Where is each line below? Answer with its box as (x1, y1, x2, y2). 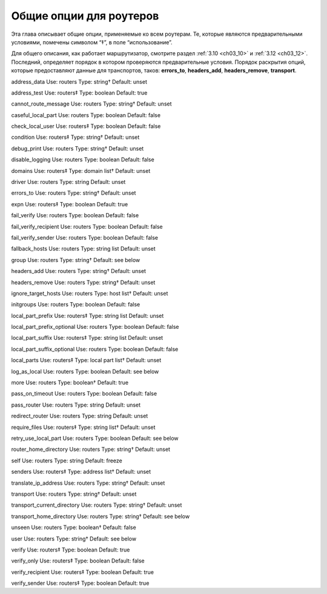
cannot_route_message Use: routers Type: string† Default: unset (11, 100, 172, 107)
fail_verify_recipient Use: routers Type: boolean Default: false (11, 223, 163, 230)
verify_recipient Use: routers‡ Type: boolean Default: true (11, 568, 154, 576)
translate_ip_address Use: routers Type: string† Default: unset (11, 479, 165, 487)
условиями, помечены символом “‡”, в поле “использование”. (11, 38, 173, 46)
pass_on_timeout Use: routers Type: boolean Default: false (11, 390, 157, 397)
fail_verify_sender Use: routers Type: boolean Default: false (11, 234, 159, 241)
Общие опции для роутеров (11, 9, 159, 22)
